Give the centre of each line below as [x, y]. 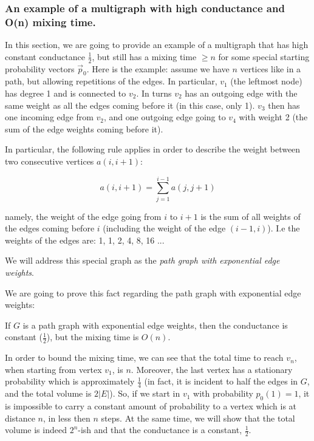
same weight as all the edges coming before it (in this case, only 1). [130, 105]
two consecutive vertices [49, 161]
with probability [223, 393]
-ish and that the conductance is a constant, [160, 430]
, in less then [67, 418]
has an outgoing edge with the [241, 93]
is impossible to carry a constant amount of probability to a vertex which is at [151, 406]
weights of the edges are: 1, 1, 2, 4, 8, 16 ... [85, 240]
